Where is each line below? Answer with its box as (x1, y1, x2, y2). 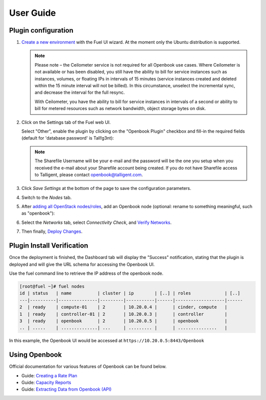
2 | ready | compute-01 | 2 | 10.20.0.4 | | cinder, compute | (19, 304, 228, 310)
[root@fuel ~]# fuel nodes (19, 284, 85, 289)
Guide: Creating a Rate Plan (21, 372, 77, 378)
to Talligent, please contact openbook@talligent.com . (34, 172, 143, 178)
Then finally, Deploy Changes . (21, 228, 83, 234)
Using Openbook (9, 351, 62, 359)
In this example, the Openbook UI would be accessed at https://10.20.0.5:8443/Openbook (9, 338, 204, 344)
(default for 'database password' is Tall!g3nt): (21, 135, 114, 141)
